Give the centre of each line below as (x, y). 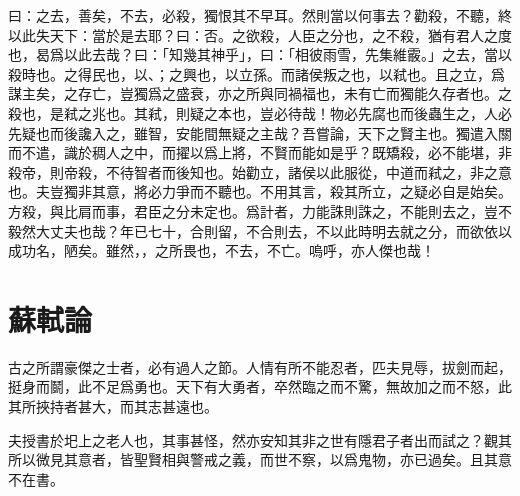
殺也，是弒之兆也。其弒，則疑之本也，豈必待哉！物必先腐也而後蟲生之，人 (253, 112)
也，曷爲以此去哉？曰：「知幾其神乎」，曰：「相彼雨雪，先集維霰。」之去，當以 (260, 54)
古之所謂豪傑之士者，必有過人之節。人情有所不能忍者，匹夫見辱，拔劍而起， (260, 366)
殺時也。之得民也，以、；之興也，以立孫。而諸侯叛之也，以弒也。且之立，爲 (256, 73)
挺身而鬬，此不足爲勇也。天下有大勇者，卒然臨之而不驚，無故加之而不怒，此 (260, 386)
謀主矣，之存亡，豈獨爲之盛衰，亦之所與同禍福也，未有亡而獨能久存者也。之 (260, 93)
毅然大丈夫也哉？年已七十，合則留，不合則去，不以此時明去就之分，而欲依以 (260, 230)
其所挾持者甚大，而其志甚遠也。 (113, 406)
